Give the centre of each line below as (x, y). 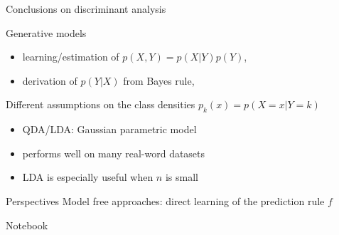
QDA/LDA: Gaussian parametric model (109, 129)
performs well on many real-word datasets (114, 153)
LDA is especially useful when (88, 177)
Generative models (46, 32)
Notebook (27, 225)
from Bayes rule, (159, 80)
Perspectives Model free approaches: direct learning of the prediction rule (165, 200)
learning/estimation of (71, 57)
